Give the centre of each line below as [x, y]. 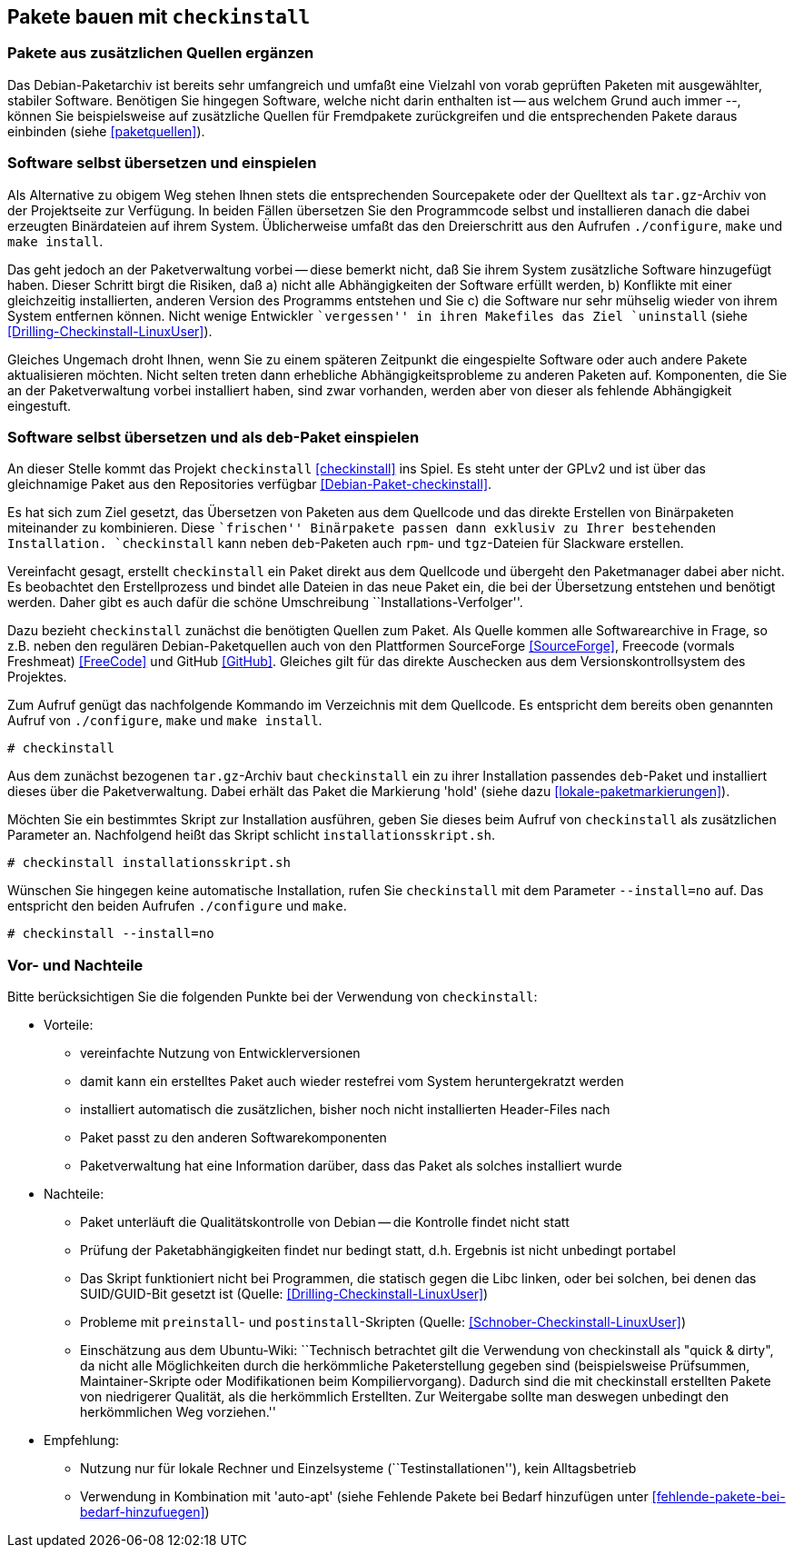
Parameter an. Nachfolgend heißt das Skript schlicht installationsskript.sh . [252, 835]
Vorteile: [69, 1025]
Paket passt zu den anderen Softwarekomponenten [233, 1138]
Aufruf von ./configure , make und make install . [165, 721]
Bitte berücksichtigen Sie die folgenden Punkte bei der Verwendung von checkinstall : [273, 997]
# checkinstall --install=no [111, 934]
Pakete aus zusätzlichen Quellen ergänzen [161, 53]
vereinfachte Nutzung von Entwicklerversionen [220, 1053]
